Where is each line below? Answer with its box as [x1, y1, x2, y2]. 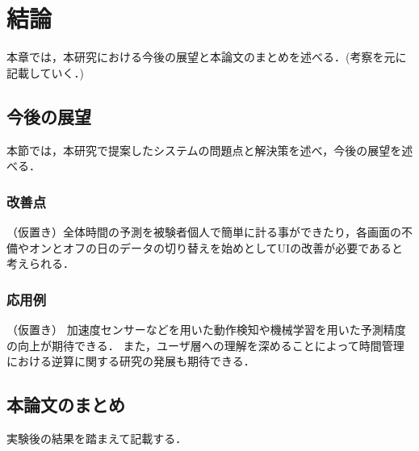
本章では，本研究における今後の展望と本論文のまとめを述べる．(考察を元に [6, 48, 407, 65]
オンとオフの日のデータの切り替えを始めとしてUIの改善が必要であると [28, 239, 403, 256]
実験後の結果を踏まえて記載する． [6, 429, 187, 446]
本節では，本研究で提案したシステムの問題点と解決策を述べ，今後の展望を [6, 141, 402, 158]
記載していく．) [6, 64, 85, 81]
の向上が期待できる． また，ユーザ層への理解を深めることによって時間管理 [6, 336, 404, 353]
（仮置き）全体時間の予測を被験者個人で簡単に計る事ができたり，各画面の [6, 223, 402, 240]
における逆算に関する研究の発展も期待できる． [6, 353, 255, 370]
